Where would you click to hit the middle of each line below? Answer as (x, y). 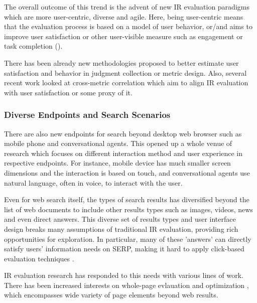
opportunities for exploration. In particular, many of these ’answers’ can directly (128, 239)
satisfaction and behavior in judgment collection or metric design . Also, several (125, 72)
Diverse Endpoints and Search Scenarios (87, 115)
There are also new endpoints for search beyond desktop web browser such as (123, 133)
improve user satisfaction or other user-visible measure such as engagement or (123, 36)
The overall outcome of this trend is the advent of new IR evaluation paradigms (127, 7)
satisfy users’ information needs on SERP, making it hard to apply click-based (124, 249)
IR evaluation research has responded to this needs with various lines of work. (124, 275)
